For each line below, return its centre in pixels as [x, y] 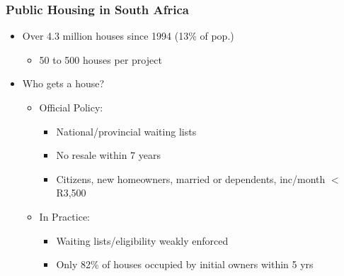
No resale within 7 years [108, 155]
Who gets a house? [63, 83]
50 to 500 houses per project [101, 59]
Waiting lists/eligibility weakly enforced [142, 240]
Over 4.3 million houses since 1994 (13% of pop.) [128, 36]
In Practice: [64, 216]
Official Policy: [71, 107]
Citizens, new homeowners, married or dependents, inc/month [191, 178]
